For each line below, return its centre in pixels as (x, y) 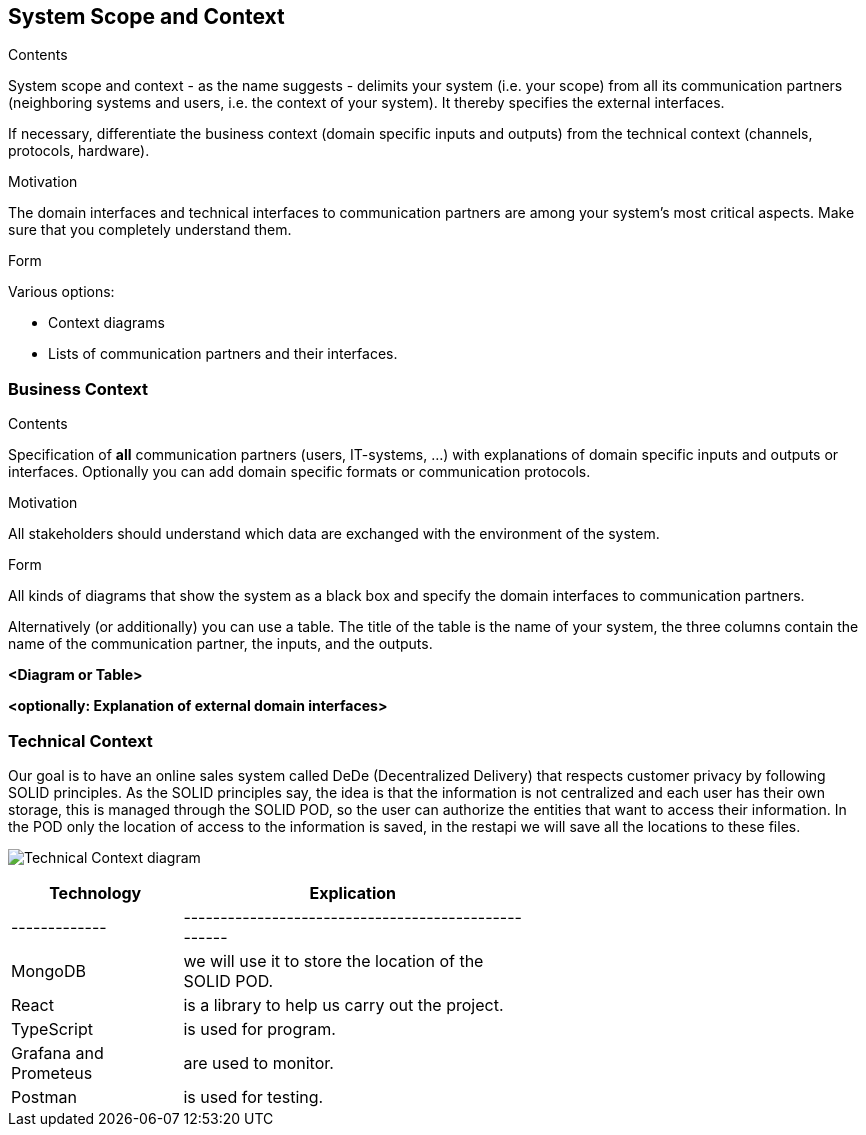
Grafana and (57, 1052)
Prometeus (52, 1072)
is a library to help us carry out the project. (343, 1004)
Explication (353, 892)
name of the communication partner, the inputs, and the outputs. (220, 644)
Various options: (61, 292)
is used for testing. (253, 1096)
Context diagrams (106, 323)
